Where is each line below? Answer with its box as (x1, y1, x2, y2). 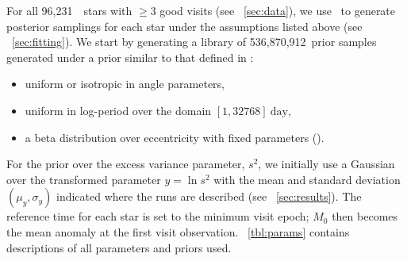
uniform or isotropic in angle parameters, (25, 75, 225, 92)
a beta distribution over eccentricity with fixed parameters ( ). (25, 129, 324, 145)
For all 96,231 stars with (6, 2, 132, 18)
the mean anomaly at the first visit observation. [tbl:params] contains (6, 223, 350, 240)
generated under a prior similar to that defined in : (6, 48, 254, 65)
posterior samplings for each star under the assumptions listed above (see (6, 17, 363, 34)
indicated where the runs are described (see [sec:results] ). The (56, 188, 362, 205)
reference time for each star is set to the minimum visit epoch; (6, 208, 309, 225)
